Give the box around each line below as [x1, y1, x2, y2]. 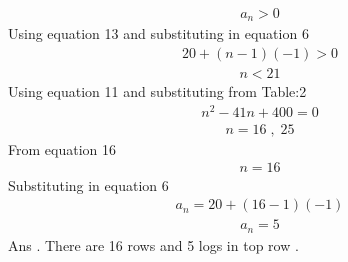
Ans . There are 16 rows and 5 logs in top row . [8, 234, 299, 255]
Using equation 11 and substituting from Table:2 [8, 81, 307, 102]
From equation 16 [8, 138, 116, 159]
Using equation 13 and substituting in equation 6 [8, 23, 309, 44]
